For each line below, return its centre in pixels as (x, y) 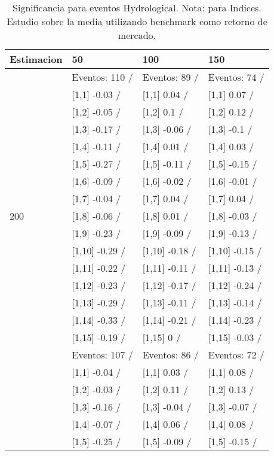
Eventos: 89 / (170, 77)
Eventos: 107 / (102, 355)
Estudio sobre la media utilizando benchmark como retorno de (137, 21)
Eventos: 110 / (102, 77)
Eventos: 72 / (236, 355)
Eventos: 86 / (170, 355)
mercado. (137, 35)
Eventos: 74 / (236, 77)
